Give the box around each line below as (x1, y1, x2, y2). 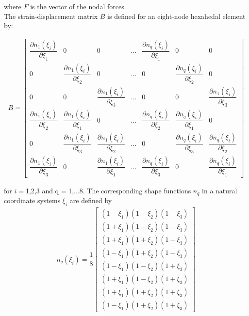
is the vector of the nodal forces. (30, 1, 126, 11)
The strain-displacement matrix (4, 11, 98, 21)
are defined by (69, 195, 112, 205)
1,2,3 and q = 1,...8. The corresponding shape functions (25, 185, 191, 195)
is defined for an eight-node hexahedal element (107, 11, 246, 21)
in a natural (202, 185, 237, 195)
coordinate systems (4, 195, 61, 205)
